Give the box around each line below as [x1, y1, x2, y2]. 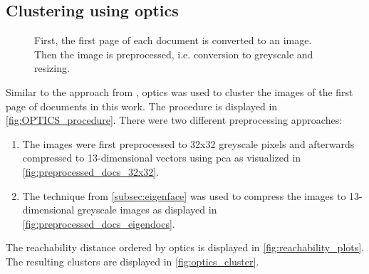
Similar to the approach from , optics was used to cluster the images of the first [6, 84, 353, 99]
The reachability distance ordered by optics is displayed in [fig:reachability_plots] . [6, 240, 365, 255]
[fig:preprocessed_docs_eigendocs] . [22, 216, 175, 231]
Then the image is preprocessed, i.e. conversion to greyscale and [34, 46, 313, 61]
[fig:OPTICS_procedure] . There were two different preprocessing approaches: [6, 112, 343, 127]
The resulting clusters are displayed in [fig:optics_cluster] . [6, 253, 259, 268]
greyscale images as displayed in [77, 202, 217, 217]
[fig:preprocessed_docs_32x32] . [22, 164, 160, 179]
